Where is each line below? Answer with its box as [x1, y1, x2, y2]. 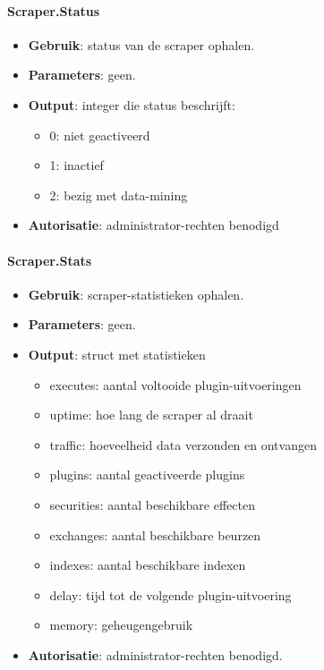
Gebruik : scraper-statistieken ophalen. [28, 284, 244, 303]
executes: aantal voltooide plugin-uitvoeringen [49, 375, 302, 394]
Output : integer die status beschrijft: [28, 95, 235, 114]
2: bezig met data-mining [49, 185, 188, 204]
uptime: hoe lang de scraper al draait [49, 405, 253, 424]
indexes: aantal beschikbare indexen [49, 556, 246, 574]
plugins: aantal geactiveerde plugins [49, 465, 245, 484]
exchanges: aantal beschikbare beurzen [49, 525, 261, 544]
